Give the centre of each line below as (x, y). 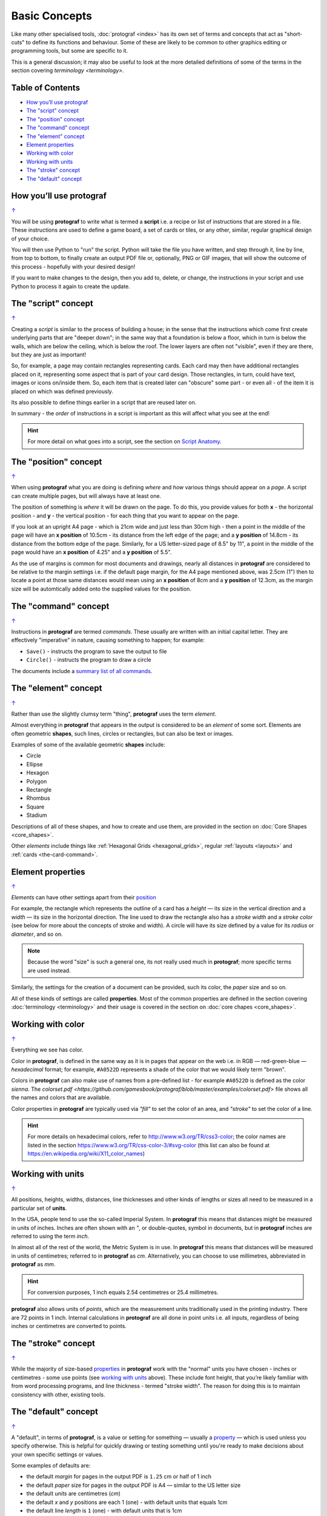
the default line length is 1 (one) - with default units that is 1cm (104, 1511)
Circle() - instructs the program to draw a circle (89, 660)
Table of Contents (46, 88)
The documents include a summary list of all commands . (82, 671)
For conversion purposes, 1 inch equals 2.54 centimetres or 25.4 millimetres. (123, 1292)
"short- (293, 34)
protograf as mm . (33, 1264)
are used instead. (49, 970)
